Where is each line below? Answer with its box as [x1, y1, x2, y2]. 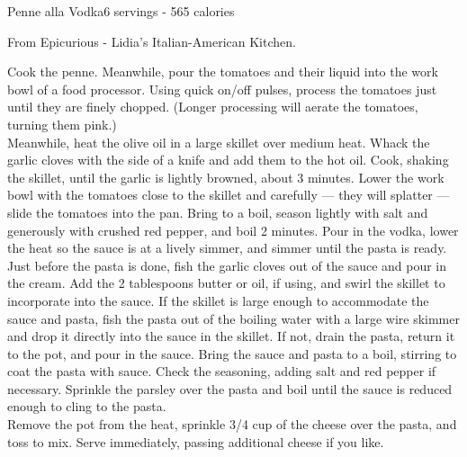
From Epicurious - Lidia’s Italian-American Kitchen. [7, 31, 296, 50]
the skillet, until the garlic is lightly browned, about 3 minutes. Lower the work [7, 167, 445, 186]
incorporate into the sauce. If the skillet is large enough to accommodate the [7, 291, 429, 309]
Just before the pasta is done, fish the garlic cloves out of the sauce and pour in [7, 255, 447, 274]
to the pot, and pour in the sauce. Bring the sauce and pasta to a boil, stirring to [7, 344, 457, 363]
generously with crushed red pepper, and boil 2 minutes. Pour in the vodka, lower [7, 220, 459, 239]
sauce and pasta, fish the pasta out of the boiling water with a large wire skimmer [7, 309, 460, 327]
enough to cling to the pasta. [7, 397, 166, 416]
